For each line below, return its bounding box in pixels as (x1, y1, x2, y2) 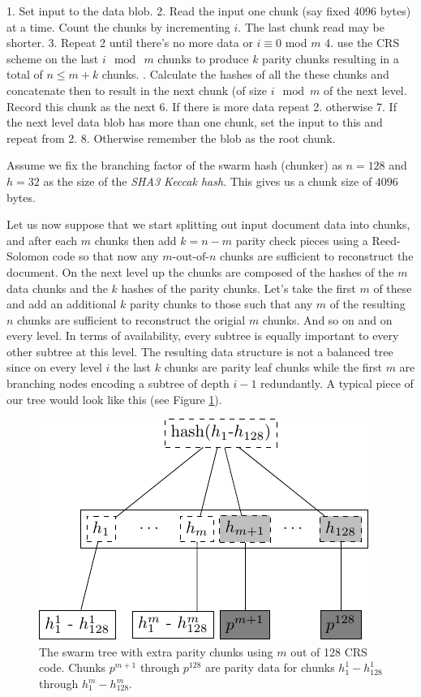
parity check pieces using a (235, 231, 368, 248)
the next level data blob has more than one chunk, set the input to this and (6, 114, 383, 131)
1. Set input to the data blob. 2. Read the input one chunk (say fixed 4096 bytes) (6, 2, 411, 19)
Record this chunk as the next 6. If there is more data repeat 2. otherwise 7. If (6, 97, 397, 114)
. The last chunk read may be (238, 18, 384, 35)
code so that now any (52, 247, 159, 265)
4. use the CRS (324, 34, 400, 51)
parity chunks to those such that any (130, 295, 313, 312)
